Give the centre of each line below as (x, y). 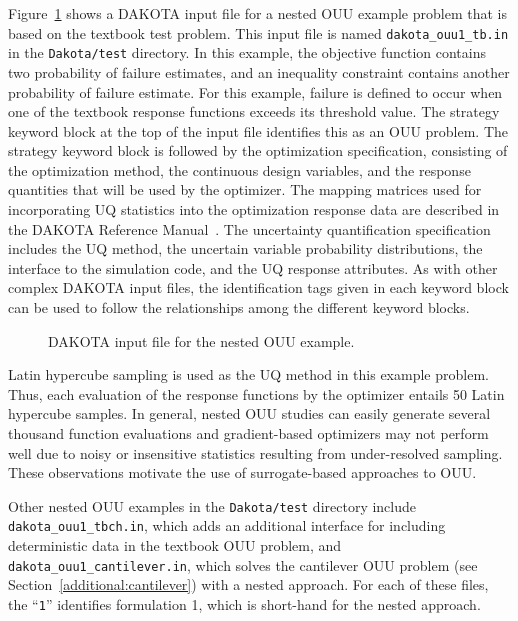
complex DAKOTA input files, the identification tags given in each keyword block (258, 287)
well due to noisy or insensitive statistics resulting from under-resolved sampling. (255, 452)
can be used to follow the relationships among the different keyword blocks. (239, 307)
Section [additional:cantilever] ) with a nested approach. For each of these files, (248, 584)
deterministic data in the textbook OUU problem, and (175, 545)
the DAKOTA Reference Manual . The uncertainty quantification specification (249, 228)
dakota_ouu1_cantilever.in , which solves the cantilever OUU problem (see (243, 564)
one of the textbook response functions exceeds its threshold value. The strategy (254, 111)
